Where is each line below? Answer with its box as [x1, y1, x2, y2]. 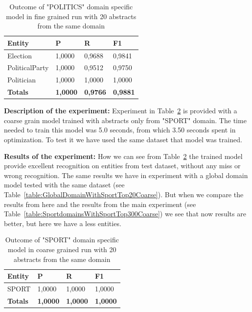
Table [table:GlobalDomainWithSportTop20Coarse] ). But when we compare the [4, 189, 244, 199]
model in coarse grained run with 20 [8, 244, 116, 254]
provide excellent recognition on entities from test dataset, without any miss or [4, 160, 241, 171]
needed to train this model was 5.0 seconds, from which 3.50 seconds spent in [4, 125, 236, 135]
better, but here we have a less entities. [4, 218, 121, 228]
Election [7, 50, 32, 60]
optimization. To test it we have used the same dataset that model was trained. [4, 134, 242, 145]
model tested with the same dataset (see [4, 180, 125, 190]
